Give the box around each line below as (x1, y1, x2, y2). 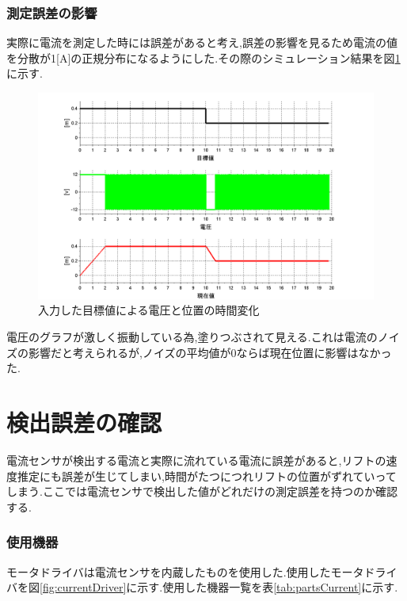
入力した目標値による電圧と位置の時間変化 (38, 302, 260, 318)
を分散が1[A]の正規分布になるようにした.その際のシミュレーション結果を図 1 (6, 49, 401, 66)
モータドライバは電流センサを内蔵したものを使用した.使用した (6, 563, 331, 580)
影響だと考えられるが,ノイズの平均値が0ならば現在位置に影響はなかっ (28, 344, 392, 360)
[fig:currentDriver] (40, 579, 127, 595)
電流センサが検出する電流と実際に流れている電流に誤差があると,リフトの (6, 451, 386, 468)
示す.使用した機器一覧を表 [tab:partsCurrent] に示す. (137, 579, 398, 595)
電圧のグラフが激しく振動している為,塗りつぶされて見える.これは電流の (6, 329, 378, 345)
